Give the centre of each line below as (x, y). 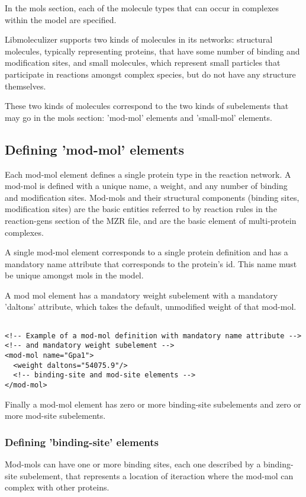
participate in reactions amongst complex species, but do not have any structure (150, 74)
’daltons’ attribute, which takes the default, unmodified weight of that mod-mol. (151, 307)
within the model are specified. (61, 19)
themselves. (25, 86)
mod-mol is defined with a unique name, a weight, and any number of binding (146, 186)
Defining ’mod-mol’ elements (95, 149)
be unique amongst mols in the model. (74, 275)
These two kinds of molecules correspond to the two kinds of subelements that (147, 106)
